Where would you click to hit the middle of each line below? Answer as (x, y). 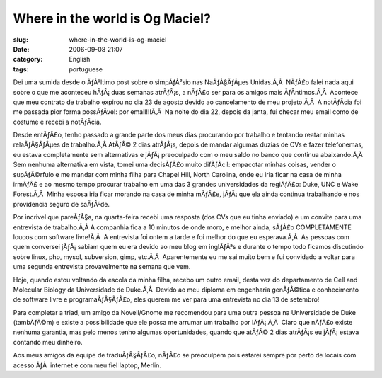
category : (28, 59)
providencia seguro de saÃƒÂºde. (61, 204)
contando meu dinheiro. (48, 342)
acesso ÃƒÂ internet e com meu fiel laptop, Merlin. (87, 365)
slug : (21, 40)
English (80, 59)
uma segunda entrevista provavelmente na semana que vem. (102, 267)
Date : (21, 49)
